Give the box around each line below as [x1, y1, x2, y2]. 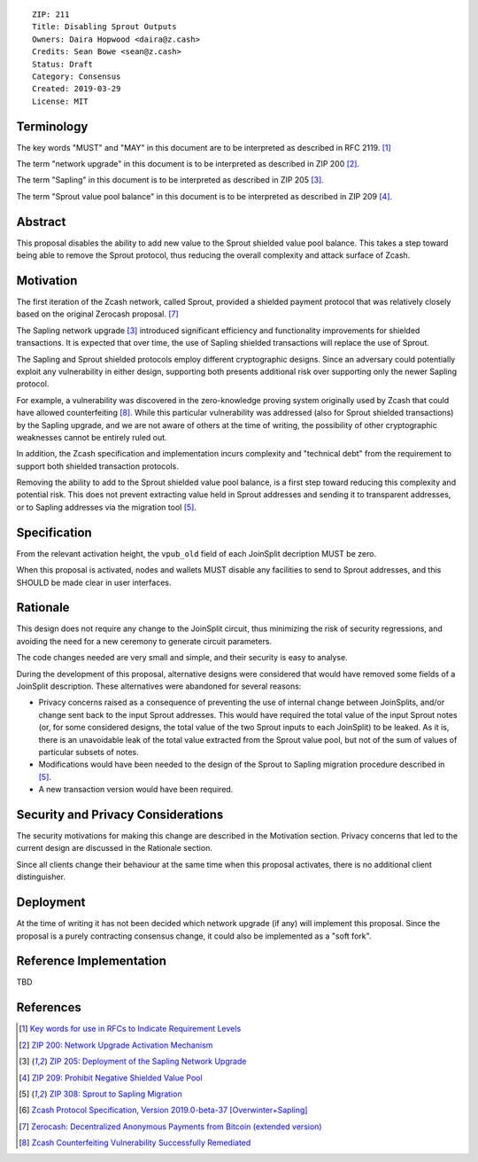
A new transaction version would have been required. [38, 784, 234, 795]
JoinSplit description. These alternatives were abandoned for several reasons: [16, 681, 302, 691]
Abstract [16, 214, 66, 230]
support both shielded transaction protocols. [16, 461, 179, 472]
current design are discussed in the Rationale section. [16, 843, 212, 854]
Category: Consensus [32, 71, 121, 82]
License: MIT [32, 96, 89, 106]
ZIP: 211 [32, 10, 70, 19]
